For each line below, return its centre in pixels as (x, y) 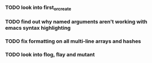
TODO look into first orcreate (38, 8)
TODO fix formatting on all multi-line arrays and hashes (73, 41)
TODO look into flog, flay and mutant (50, 55)
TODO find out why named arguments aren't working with (76, 22)
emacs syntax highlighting (38, 28)
